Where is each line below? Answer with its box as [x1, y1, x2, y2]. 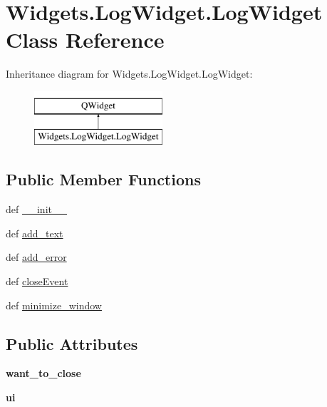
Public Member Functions [6, 168, 201, 190]
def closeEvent [6, 274, 68, 289]
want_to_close [6, 366, 81, 381]
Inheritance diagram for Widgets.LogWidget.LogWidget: [6, 66, 253, 81]
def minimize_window [6, 297, 102, 312]
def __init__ [6, 202, 67, 217]
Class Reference [6, 25, 165, 54]
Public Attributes [6, 332, 138, 354]
